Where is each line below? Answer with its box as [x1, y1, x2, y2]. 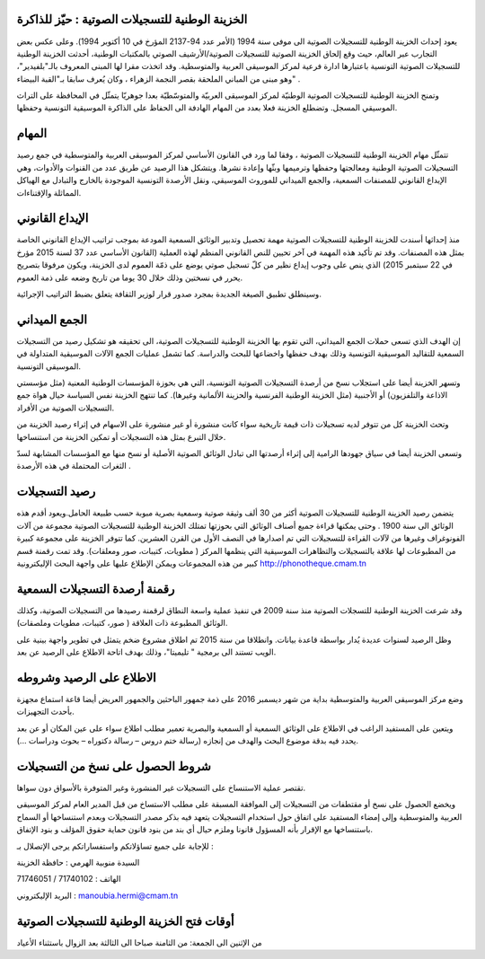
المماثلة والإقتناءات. [16, 187, 82, 198]
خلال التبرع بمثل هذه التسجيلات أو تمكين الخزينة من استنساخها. [16, 431, 226, 442]
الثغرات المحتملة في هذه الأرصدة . [16, 461, 132, 471]
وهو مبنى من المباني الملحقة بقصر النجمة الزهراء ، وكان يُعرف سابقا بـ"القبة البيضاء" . [16, 73, 301, 84]
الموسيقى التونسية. [16, 360, 81, 372]
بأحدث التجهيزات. [16, 706, 75, 717]
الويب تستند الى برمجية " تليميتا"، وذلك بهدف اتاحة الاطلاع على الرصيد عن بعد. [16, 647, 277, 657]
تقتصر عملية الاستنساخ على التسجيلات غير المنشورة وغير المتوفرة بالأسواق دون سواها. [16, 782, 306, 793]
